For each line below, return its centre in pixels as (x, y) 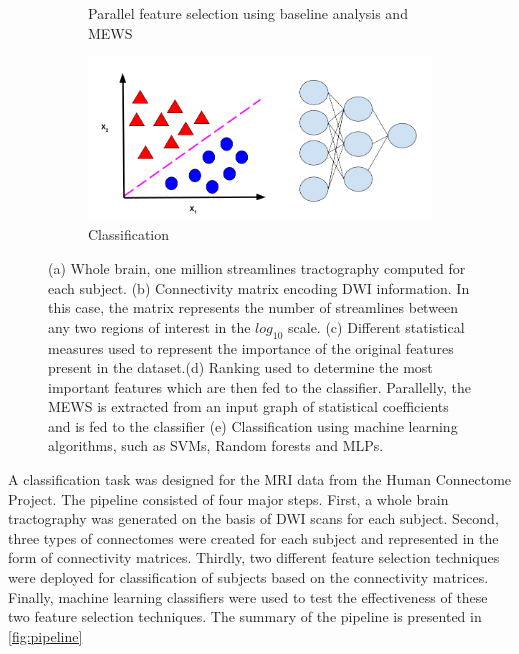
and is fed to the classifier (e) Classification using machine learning (253, 425)
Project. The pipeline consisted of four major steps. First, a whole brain (228, 498)
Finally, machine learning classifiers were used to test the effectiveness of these (248, 596)
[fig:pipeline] (45, 635)
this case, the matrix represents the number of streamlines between (253, 307)
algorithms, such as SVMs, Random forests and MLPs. (216, 445)
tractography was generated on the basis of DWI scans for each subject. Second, (253, 518)
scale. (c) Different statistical (376, 326)
